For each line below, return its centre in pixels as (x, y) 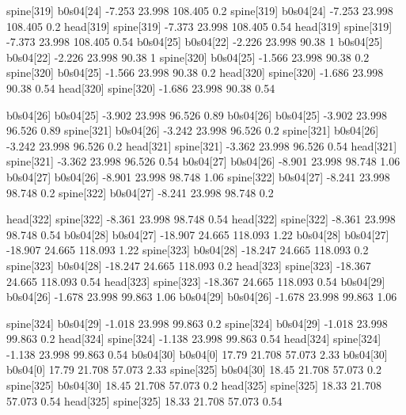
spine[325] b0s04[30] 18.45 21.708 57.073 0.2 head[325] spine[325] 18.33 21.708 (194, 385)
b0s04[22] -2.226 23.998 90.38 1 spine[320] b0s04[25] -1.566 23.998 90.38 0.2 (188, 57)
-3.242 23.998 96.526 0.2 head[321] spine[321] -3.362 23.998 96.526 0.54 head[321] (202, 145)
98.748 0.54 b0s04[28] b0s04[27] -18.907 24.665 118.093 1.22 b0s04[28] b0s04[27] (198, 234)
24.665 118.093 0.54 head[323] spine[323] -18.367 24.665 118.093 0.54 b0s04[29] (196, 281)
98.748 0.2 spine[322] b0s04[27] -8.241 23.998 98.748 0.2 (140, 192)
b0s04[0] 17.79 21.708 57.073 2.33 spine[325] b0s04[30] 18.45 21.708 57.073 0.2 (194, 369)
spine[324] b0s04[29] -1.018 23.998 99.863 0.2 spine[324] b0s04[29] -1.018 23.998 (197, 323)
